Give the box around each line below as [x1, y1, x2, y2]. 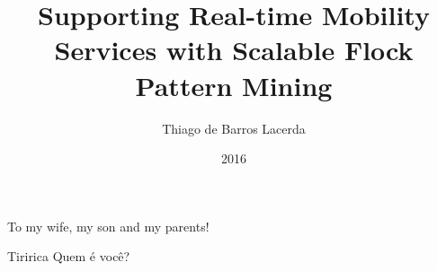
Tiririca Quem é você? [7, 247, 130, 266]
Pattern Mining [135, 66, 333, 103]
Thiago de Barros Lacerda [162, 118, 306, 137]
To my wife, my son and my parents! [7, 216, 210, 235]
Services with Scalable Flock [54, 31, 414, 68]
